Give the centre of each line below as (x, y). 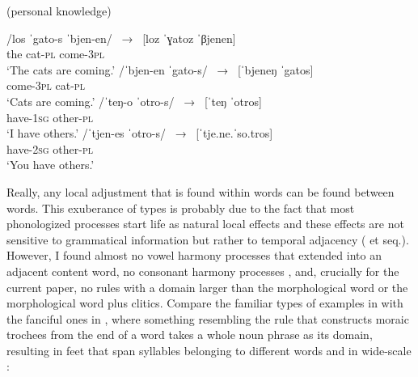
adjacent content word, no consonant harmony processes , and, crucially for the (203, 271)
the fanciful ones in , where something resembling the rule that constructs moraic (208, 318)
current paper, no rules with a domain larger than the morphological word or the (207, 287)
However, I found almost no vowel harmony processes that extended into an (194, 255)
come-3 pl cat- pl (46, 85)
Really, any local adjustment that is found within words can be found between (201, 191)
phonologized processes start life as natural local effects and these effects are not (205, 224)
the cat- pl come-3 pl (55, 54)
